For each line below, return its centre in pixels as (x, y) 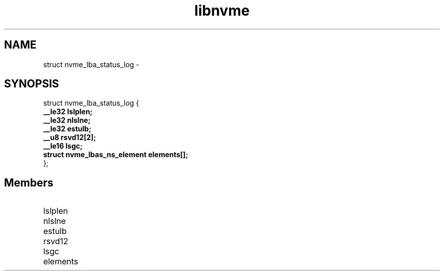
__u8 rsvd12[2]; (70, 137)
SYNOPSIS (32, 84)
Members (29, 182)
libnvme (222, 11)
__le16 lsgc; (63, 146)
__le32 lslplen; (68, 112)
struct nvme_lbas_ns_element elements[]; (116, 155)
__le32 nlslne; (67, 120)
